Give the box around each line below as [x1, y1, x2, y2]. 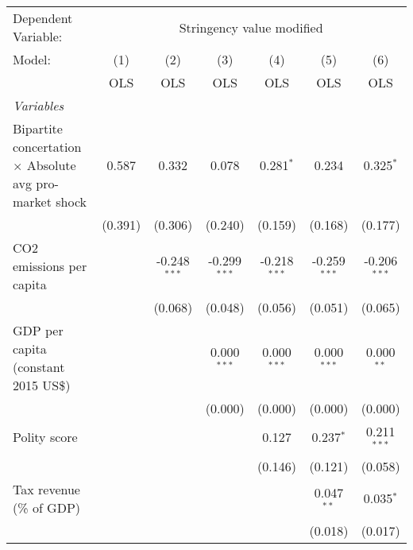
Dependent [13, 9, 73, 27]
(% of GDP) [13, 498, 81, 517]
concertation [13, 137, 82, 156]
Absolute [26, 156, 76, 174]
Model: [13, 50, 52, 68]
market [13, 192, 52, 211]
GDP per [13, 321, 64, 339]
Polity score [13, 428, 78, 447]
